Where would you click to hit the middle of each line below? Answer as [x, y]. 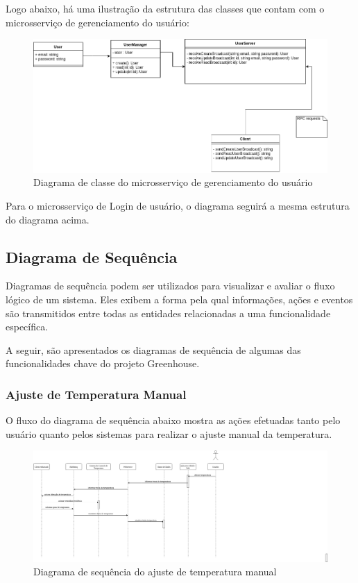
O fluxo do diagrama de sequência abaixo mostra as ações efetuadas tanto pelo [173, 420]
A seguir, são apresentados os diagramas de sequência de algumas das [153, 349]
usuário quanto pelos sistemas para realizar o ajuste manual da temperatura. [169, 433]
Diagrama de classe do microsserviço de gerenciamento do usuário [173, 182]
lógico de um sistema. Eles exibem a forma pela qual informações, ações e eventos [179, 299]
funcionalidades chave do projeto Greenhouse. [103, 363]
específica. [27, 327]
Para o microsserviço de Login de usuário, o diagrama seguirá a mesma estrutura [178, 205]
